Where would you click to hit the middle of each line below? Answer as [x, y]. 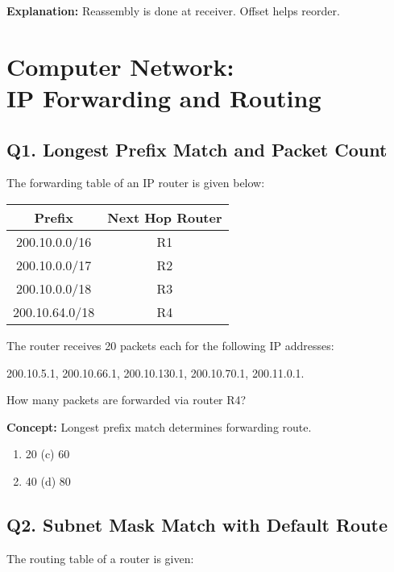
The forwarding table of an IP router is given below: [136, 183]
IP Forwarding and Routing [164, 97]
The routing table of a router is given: [100, 558]
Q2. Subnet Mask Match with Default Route [197, 524]
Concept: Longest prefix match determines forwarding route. [159, 426]
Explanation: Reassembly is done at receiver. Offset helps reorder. [173, 10]
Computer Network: [120, 66]
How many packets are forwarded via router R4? [126, 400]
